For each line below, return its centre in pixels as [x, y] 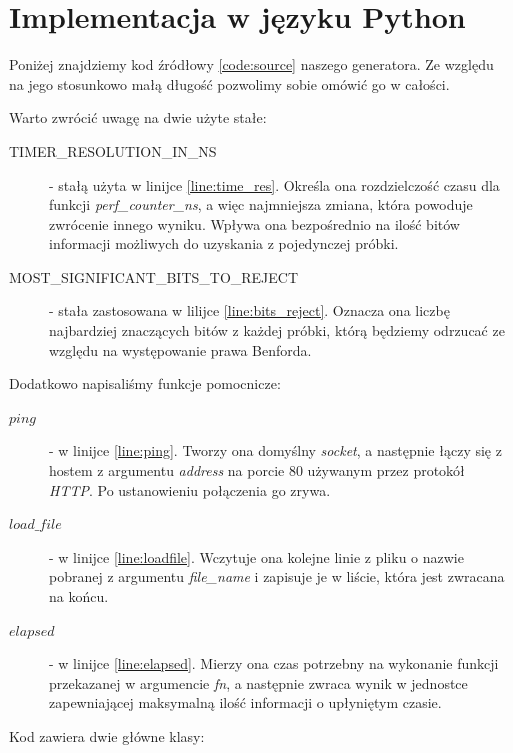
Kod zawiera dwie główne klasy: [107, 735]
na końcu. [79, 596]
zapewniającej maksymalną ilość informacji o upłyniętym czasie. [245, 702]
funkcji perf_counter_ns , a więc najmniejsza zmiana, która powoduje [261, 204]
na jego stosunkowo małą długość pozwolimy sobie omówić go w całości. [229, 83]
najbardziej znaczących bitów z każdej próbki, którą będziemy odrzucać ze [277, 330]
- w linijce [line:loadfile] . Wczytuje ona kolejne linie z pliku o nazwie [256, 556]
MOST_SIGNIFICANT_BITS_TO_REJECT [154, 276]
